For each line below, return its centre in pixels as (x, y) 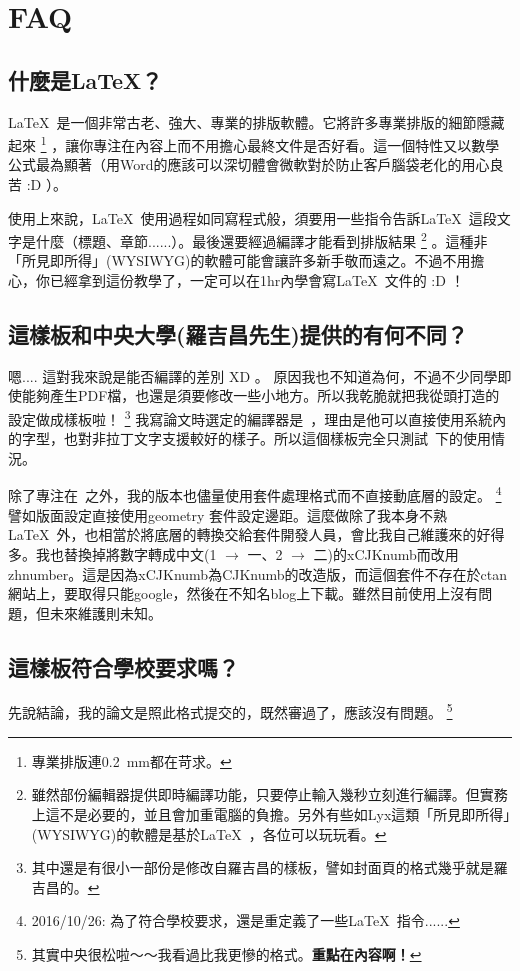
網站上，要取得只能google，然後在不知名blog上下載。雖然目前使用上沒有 (243, 593)
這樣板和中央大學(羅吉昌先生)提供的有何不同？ (238, 334)
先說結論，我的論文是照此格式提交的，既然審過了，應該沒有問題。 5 (230, 711)
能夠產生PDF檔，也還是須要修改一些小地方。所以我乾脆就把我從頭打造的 (260, 395)
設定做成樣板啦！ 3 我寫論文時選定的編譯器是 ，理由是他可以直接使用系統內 (257, 417)
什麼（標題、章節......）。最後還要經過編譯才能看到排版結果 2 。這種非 (261, 239)
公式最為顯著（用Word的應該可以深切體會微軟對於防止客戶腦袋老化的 (235, 164)
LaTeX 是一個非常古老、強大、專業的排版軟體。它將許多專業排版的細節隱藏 (256, 121)
